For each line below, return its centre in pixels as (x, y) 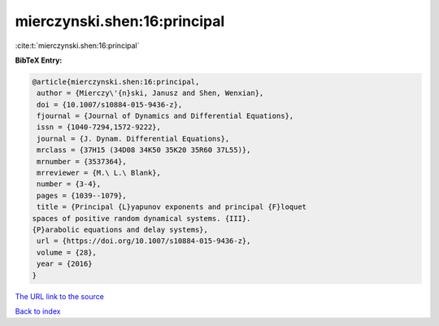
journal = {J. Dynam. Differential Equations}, (133, 139)
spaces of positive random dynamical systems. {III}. (141, 218)
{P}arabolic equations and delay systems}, (120, 230)
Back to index (38, 311)
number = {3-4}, (69, 184)
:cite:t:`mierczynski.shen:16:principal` (77, 46)
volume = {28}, (67, 252)
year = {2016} (65, 264)
